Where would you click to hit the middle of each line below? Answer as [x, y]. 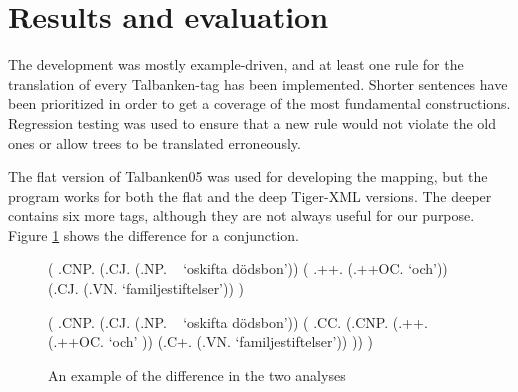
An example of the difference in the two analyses [197, 374]
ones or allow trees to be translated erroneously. [154, 142]
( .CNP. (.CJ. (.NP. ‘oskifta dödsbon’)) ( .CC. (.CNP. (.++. [238, 321]
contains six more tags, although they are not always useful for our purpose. [241, 215]
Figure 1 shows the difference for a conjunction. [153, 234]
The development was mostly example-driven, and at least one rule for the [236, 64]
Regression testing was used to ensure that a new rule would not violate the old [252, 122]
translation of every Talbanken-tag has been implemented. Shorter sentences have [258, 83]
